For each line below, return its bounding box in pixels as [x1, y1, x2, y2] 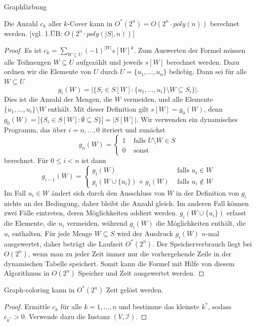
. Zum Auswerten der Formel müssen [133, 45, 246, 55]
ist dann [81, 155, 106, 165]
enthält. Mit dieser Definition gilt [47, 104, 149, 114]
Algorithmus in [4, 268, 49, 278]
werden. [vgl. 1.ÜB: [4, 28, 62, 38]
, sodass [208, 301, 232, 312]
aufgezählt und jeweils [76, 56, 143, 67]
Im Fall [4, 187, 26, 198]
